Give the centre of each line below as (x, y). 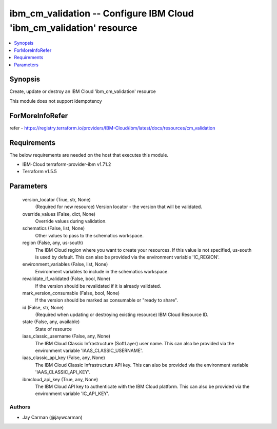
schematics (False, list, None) (54, 228)
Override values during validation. (71, 221)
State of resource (54, 329)
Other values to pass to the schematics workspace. (89, 235)
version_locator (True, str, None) (56, 199)
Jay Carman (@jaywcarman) (53, 417)
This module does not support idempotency (56, 101)
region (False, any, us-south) (53, 243)
